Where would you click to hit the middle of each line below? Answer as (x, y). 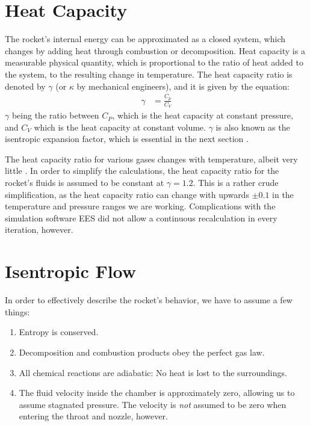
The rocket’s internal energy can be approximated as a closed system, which (145, 39)
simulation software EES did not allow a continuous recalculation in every (141, 218)
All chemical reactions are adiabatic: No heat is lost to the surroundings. (153, 372)
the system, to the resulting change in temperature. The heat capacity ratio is (149, 74)
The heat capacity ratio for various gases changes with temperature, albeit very (151, 159)
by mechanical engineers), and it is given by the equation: (183, 86)
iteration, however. (39, 230)
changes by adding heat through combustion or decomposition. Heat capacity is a (155, 50)
